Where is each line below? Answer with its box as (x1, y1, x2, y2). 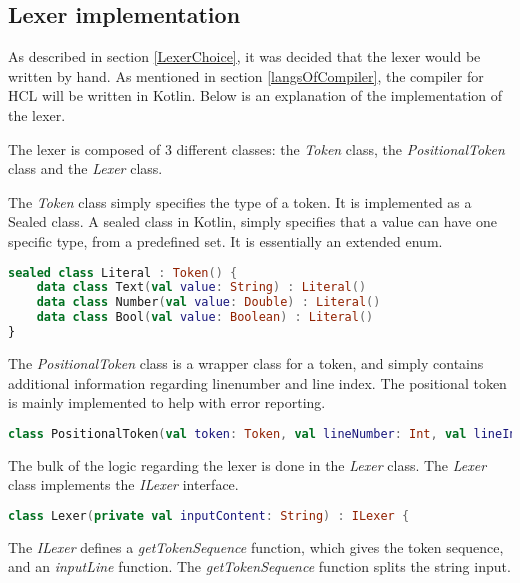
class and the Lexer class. (8, 158, 163, 179)
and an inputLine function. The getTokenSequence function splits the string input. (8, 556, 511, 577)
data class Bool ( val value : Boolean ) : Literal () (36, 310, 374, 325)
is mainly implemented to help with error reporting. (8, 392, 326, 413)
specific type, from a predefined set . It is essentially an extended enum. (8, 230, 443, 251)
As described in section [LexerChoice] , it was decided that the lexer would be (8, 46, 481, 67)
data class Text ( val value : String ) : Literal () (36, 280, 367, 295)
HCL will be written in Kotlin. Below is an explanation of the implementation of (8, 85, 503, 106)
